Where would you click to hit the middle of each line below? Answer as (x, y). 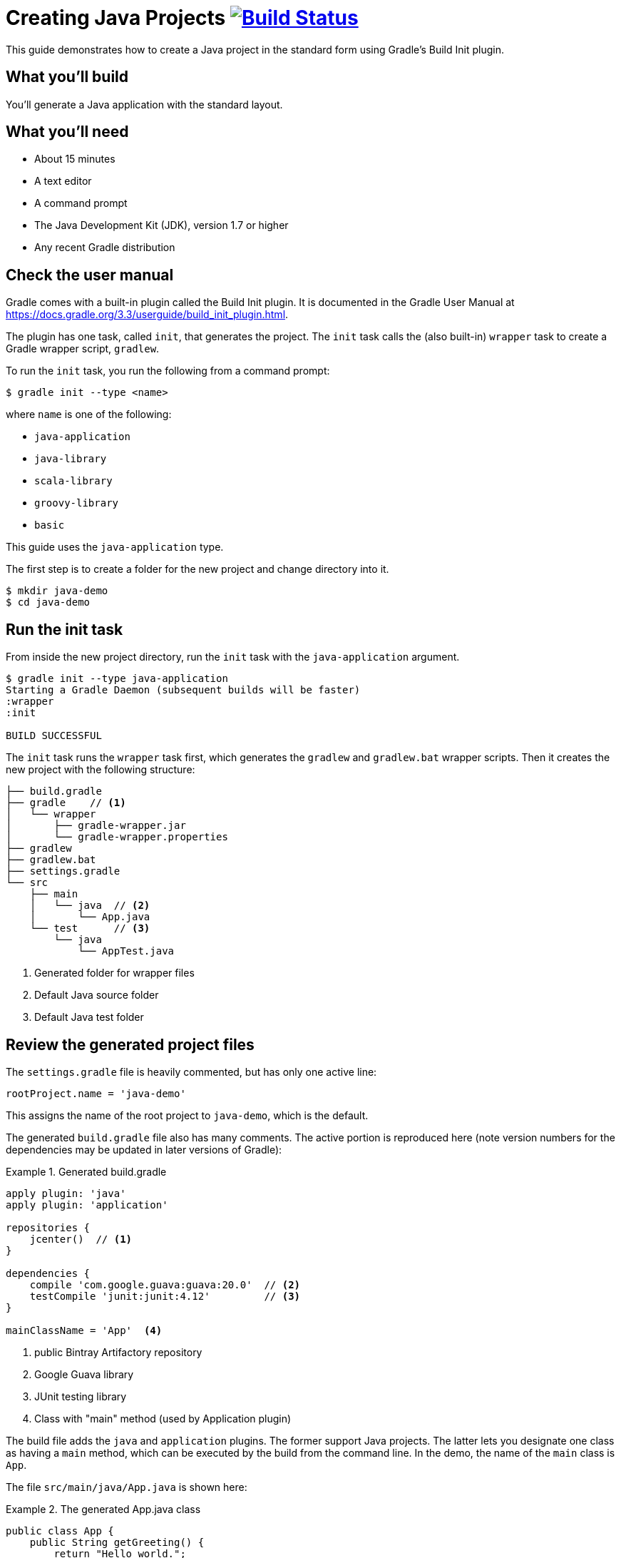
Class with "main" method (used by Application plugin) (163, 1418)
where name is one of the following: (89, 414)
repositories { (48, 1227)
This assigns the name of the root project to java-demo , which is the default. (187, 1115)
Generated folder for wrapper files (114, 973)
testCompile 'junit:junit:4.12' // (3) (165, 1296)
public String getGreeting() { (117, 1542)
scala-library (73, 481)
